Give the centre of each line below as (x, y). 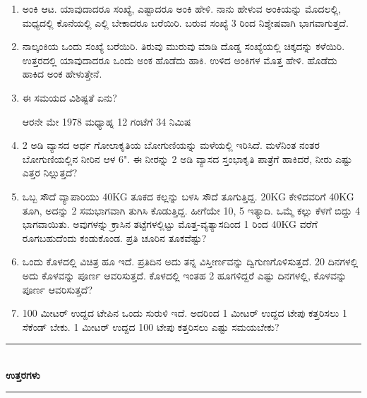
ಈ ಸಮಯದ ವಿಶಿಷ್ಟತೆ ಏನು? (70, 97)
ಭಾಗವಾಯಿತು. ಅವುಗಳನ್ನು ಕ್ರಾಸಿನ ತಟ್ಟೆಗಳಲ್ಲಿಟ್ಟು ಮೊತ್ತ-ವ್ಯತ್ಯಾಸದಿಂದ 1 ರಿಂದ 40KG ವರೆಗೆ (170, 224)
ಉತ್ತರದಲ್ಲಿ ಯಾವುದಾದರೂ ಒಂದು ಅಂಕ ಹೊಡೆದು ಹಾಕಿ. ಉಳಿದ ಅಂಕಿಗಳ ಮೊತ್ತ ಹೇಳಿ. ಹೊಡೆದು (180, 60)
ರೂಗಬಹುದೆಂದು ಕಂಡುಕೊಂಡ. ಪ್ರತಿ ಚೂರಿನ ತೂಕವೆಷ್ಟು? (114, 237)
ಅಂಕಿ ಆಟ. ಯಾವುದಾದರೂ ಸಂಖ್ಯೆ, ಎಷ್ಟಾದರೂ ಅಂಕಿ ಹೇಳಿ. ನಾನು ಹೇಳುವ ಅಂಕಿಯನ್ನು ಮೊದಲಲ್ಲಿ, (182, 8)
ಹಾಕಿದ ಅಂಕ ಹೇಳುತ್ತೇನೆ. (62, 74)
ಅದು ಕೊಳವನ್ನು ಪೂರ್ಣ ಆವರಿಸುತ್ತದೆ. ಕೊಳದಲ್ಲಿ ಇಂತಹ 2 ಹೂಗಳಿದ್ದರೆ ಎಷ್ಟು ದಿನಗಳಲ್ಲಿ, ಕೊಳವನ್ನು (185, 275)
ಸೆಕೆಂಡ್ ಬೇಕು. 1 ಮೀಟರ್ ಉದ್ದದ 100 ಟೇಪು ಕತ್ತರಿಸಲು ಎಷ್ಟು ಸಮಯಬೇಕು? (151, 326)
